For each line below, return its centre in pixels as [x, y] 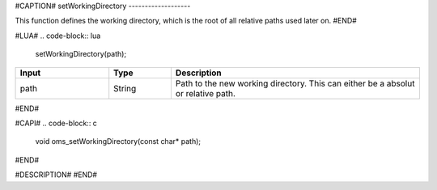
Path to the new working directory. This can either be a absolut [295, 83]
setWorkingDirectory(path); [81, 54]
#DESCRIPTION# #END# [56, 175]
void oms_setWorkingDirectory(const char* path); [118, 141]
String [125, 88]
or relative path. [206, 93]
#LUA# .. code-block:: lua [58, 36]
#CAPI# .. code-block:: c [56, 123]
